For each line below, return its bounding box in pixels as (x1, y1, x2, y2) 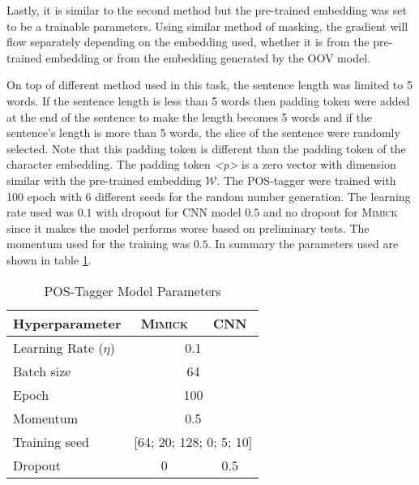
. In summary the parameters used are (207, 235, 399, 252)
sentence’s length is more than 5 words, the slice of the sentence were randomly (6, 124, 400, 141)
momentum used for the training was (6, 235, 190, 252)
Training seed (13, 431, 89, 451)
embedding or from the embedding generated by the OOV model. (45, 49, 370, 66)
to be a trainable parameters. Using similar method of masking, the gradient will (6, 17, 408, 34)
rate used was (6, 204, 75, 221)
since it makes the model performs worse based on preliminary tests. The (6, 219, 370, 236)
